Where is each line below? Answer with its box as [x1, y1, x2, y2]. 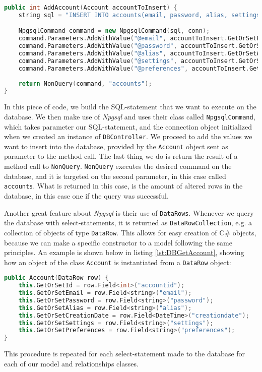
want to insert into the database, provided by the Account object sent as [4, 141, 228, 151]
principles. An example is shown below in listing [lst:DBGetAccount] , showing [4, 247, 244, 258]
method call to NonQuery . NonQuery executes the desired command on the [4, 161, 232, 171]
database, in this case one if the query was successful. [4, 190, 169, 201]
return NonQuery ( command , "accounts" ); [18, 80, 152, 87]
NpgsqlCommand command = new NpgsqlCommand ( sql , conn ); [18, 27, 210, 35]
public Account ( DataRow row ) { [4, 274, 109, 282]
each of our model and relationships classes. [4, 358, 139, 368]
